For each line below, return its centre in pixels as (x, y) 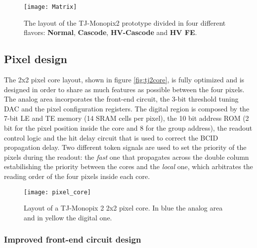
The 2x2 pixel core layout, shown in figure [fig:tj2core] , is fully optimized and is (124, 80)
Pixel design (36, 59)
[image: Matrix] (50, 7)
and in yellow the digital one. (68, 217)
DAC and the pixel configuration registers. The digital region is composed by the (127, 108)
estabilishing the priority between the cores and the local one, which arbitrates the (128, 166)
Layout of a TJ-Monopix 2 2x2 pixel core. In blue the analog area (123, 208)
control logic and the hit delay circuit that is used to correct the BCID (111, 137)
